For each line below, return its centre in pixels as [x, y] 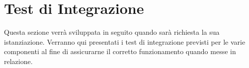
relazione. [18, 61]
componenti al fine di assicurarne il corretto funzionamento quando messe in [120, 51]
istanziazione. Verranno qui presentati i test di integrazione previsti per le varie [125, 41]
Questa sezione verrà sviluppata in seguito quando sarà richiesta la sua [112, 32]
